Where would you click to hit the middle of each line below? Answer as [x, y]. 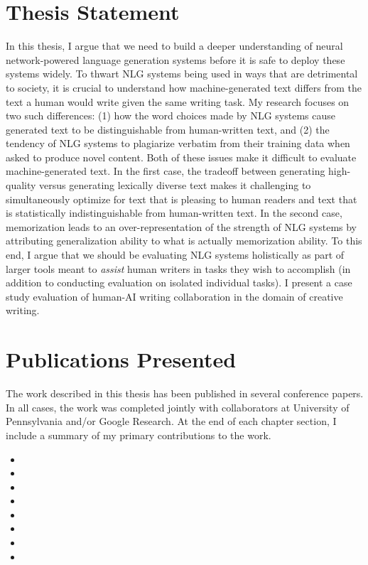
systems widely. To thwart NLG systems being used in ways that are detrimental [182, 74]
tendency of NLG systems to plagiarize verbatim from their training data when [178, 143]
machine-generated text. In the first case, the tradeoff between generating [166, 171]
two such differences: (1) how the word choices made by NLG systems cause [171, 115]
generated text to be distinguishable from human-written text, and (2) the [168, 129]
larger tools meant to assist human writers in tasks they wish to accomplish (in [178, 268]
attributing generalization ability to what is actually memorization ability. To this [184, 241]
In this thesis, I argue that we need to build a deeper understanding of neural [174, 46]
